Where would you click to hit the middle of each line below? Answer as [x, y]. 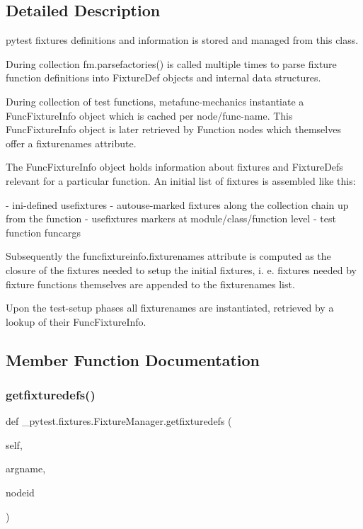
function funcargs [43, 232]
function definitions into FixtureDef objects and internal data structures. [163, 78]
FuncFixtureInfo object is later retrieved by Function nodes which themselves [173, 129]
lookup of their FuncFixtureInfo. [76, 321]
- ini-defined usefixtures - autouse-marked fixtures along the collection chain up [177, 204]
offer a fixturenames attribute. [71, 143]
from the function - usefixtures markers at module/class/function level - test [171, 218]
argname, [26, 468]
